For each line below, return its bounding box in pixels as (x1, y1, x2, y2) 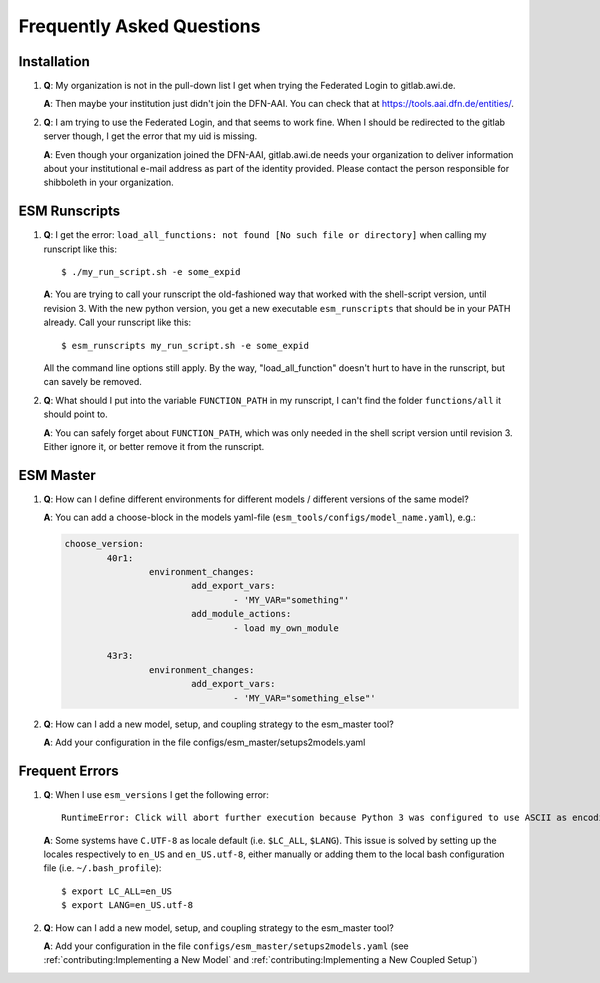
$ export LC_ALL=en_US (61, 885, 173, 897)
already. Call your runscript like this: (43, 316, 192, 329)
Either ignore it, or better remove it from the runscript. (43, 441, 265, 452)
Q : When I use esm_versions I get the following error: (43, 788, 269, 800)
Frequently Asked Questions (18, 15, 261, 37)
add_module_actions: (190, 608, 292, 620)
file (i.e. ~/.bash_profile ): (43, 862, 162, 874)
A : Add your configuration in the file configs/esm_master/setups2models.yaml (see (43, 940, 409, 952)
